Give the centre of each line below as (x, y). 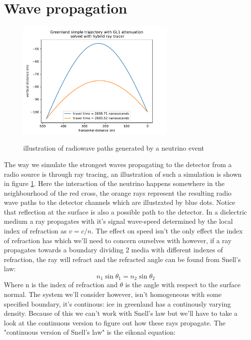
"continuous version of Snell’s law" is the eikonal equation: (90, 332)
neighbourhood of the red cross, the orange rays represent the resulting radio (118, 193)
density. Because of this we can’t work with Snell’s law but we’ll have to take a (121, 313)
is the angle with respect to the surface (183, 285)
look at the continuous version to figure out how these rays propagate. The (115, 322)
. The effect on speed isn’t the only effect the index (167, 231)
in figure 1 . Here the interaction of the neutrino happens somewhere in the (114, 183)
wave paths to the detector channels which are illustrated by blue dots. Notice (120, 202)
